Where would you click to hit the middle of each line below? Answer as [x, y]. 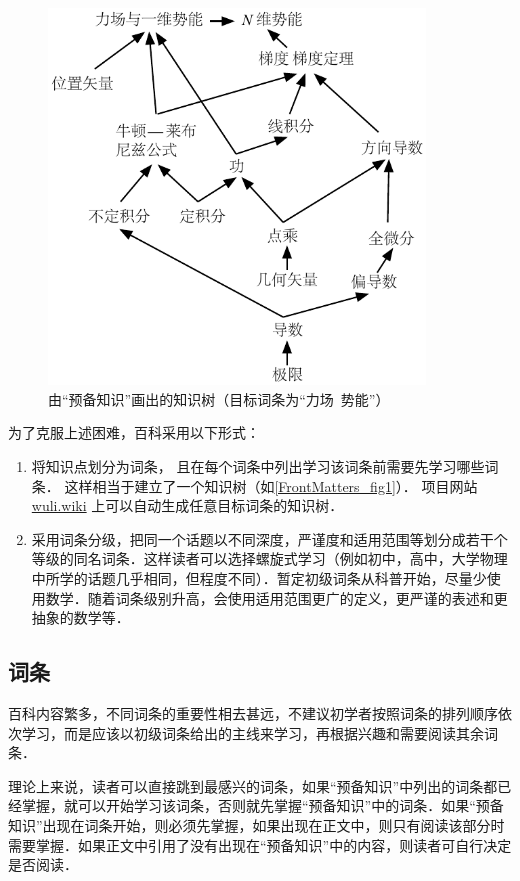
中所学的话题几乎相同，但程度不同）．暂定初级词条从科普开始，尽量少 [259, 578]
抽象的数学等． [80, 617]
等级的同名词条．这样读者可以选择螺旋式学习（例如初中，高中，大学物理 [269, 558]
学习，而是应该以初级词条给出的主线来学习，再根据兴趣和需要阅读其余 [252, 732]
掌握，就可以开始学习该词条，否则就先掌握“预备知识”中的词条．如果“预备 [262, 805]
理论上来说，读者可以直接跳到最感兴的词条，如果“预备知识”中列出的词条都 [253, 785]
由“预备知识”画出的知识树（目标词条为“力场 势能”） [219, 398]
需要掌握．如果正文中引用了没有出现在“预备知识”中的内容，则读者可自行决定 [260, 844]
